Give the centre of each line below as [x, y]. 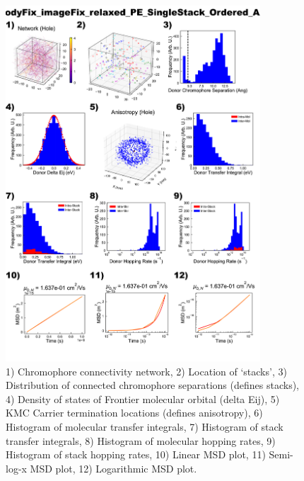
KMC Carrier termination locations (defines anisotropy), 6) [134, 413]
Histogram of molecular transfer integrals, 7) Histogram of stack [145, 427]
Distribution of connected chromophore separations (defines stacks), [152, 385]
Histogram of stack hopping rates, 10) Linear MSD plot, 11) [136, 454]
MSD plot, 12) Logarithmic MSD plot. [113, 468]
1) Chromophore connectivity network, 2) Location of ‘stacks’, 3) [146, 371]
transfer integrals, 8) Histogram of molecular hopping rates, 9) [141, 440]
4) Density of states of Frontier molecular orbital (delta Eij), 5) [143, 398]
